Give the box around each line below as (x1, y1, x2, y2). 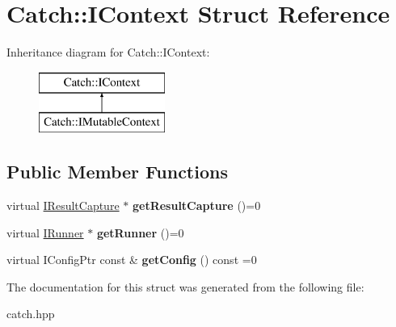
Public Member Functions (6, 159, 228, 184)
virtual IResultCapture (6, 197, 120, 214)
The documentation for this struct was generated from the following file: (6, 278, 364, 295)
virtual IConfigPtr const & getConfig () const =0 (6, 251, 257, 268)
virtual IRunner (6, 224, 84, 241)
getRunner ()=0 (96, 224, 184, 241)
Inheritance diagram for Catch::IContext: (6, 44, 210, 61)
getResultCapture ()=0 (132, 197, 261, 214)
